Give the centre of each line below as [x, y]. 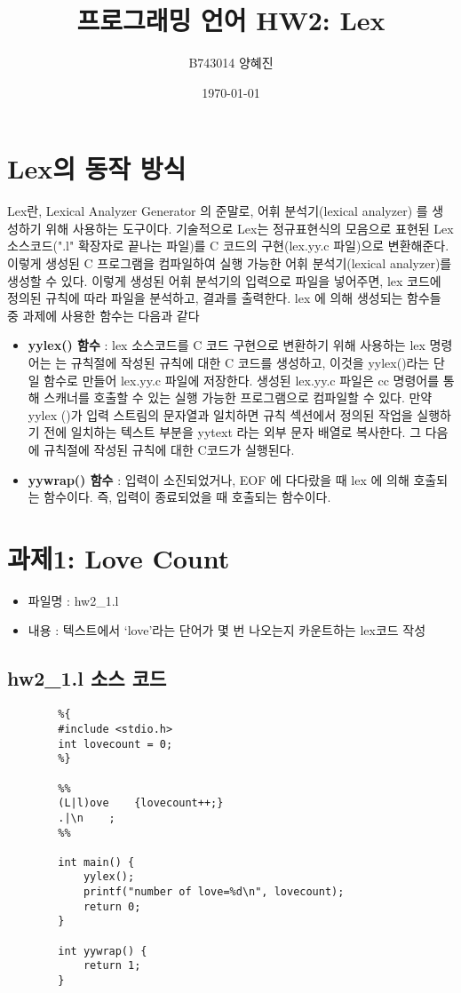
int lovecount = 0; [115, 744]
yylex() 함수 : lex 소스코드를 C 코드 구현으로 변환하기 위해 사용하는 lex [227, 345]
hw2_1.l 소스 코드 [87, 678]
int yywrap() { [103, 951]
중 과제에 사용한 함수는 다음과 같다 [103, 315]
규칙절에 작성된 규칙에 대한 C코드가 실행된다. [169, 449]
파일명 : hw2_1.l [73, 600]
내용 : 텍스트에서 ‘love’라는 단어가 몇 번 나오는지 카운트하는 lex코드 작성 [227, 630]
